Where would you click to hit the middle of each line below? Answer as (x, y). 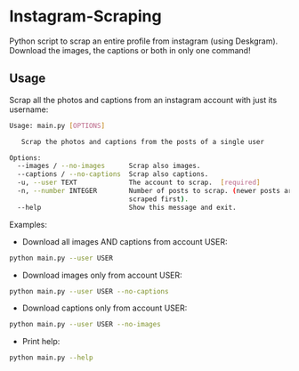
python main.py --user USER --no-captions (89, 291)
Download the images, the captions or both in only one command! (130, 50)
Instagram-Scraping (85, 16)
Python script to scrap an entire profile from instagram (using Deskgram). (144, 41)
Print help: (41, 342)
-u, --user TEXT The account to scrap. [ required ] (139, 183)
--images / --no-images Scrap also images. (109, 166)
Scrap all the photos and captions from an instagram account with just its (143, 100)
